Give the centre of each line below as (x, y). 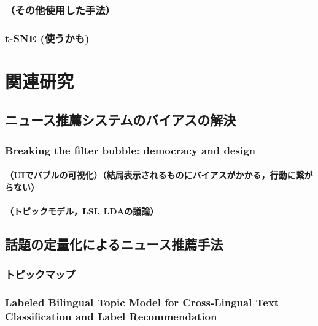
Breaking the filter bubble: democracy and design (130, 150)
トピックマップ (40, 274)
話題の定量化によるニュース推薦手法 (114, 244)
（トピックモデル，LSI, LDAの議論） (82, 211)
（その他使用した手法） (60, 9)
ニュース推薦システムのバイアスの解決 (121, 120)
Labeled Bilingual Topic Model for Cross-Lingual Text (142, 302)
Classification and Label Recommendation (111, 317)
